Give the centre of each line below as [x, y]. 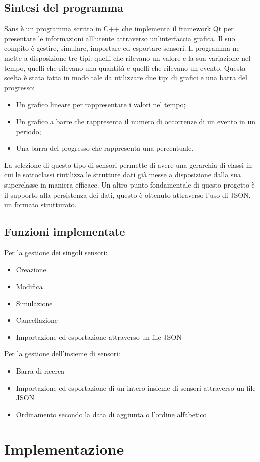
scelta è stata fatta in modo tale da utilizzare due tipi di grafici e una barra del [126, 78]
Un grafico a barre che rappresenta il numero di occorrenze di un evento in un [136, 121]
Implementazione [64, 449]
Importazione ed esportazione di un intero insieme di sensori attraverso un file [136, 387]
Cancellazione [37, 320]
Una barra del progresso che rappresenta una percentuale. [105, 148]
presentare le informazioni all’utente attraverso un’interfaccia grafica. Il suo [120, 38]
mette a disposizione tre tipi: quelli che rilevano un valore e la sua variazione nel [127, 58]
